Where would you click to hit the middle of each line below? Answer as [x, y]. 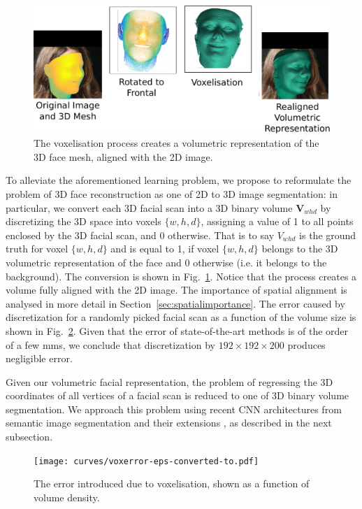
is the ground [328, 235]
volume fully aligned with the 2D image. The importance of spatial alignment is [176, 290]
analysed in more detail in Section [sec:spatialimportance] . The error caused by [175, 303]
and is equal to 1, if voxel [165, 249]
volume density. [67, 497]
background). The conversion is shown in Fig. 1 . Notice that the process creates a [181, 276]
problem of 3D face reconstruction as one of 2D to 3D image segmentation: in [172, 193]
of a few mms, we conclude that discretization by [110, 344]
